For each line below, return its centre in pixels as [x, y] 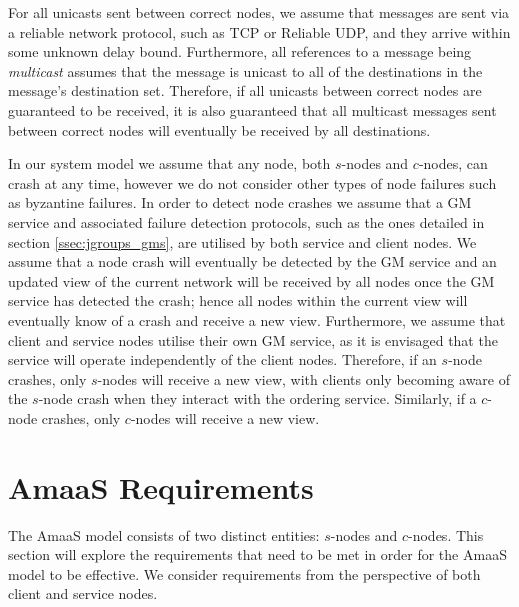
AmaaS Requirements [161, 486]
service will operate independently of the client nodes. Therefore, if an [222, 359]
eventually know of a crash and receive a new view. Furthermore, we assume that [257, 319]
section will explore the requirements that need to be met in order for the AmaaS [257, 554]
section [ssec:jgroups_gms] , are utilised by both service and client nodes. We [242, 241]
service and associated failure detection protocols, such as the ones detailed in [246, 221]
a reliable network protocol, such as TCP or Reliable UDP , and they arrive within [259, 31]
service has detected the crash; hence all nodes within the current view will [238, 300]
